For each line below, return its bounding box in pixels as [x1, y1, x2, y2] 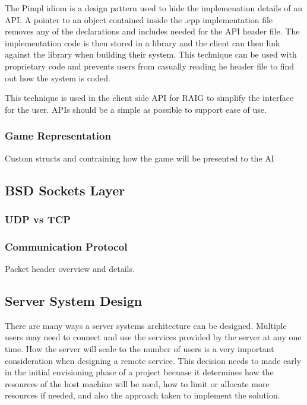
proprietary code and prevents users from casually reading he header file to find [5, 59, 295, 72]
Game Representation [5, 128, 111, 143]
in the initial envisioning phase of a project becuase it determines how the [5, 366, 274, 378]
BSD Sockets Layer [5, 181, 125, 199]
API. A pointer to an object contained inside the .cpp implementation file [5, 13, 273, 26]
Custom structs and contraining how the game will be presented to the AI [5, 151, 274, 164]
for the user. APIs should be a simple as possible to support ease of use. [5, 103, 267, 115]
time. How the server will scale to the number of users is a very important [5, 342, 274, 355]
